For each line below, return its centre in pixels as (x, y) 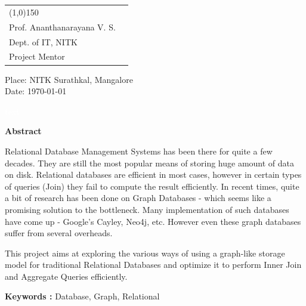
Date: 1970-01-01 (36, 91)
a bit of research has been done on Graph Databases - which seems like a (138, 198)
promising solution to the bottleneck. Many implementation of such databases (147, 209)
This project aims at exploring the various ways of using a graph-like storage (145, 253)
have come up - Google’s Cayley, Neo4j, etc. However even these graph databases (153, 221)
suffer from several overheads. (59, 233)
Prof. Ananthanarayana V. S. (62, 27)
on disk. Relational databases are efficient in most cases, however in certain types (153, 174)
